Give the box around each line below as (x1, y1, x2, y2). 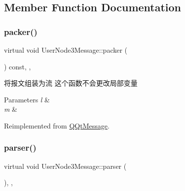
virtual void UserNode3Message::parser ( (4, 160, 127, 171)
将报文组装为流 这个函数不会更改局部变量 (4, 78, 138, 88)
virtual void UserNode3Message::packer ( (4, 45, 128, 55)
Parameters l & (4, 94, 50, 104)
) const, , (4, 61, 31, 71)
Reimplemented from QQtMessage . (4, 120, 110, 130)
